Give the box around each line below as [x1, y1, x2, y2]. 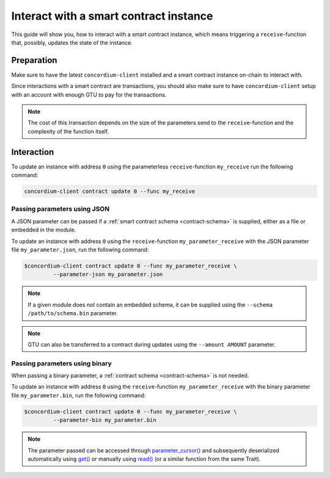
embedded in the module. [11, 226, 76, 234]
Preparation [11, 55, 57, 65]
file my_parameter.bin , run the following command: [11, 392, 146, 399]
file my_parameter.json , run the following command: [11, 245, 149, 253]
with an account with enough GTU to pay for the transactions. [11, 91, 167, 98]
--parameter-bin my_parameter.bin [53, 417, 157, 424]
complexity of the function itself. [28, 127, 109, 135]
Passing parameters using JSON [11, 205, 110, 214]
